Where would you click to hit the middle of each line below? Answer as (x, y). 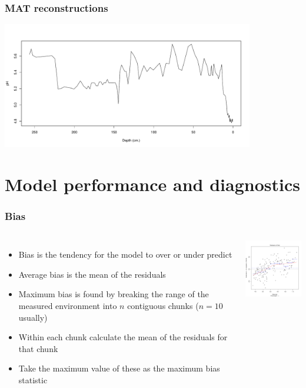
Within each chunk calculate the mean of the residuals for (123, 337)
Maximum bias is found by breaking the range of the (114, 294)
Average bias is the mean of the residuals (92, 274)
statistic (33, 380)
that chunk (38, 348)
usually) (33, 317)
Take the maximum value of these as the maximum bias (119, 368)
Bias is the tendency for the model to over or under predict (125, 254)
